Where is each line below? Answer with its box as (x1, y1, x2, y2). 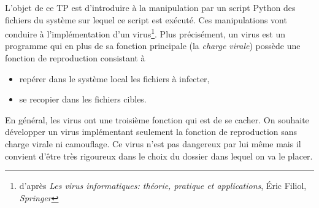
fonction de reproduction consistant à (5, 52, 145, 64)
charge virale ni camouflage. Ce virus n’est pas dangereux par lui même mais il (5, 137, 301, 150)
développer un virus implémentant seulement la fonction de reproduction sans (5, 125, 298, 138)
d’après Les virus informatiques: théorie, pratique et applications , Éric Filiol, (19, 179, 307, 192)
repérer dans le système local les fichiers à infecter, (19, 72, 210, 85)
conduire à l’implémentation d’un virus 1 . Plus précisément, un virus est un (5, 26, 285, 40)
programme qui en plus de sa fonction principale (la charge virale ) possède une (5, 39, 301, 52)
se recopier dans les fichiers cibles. (19, 93, 147, 106)
